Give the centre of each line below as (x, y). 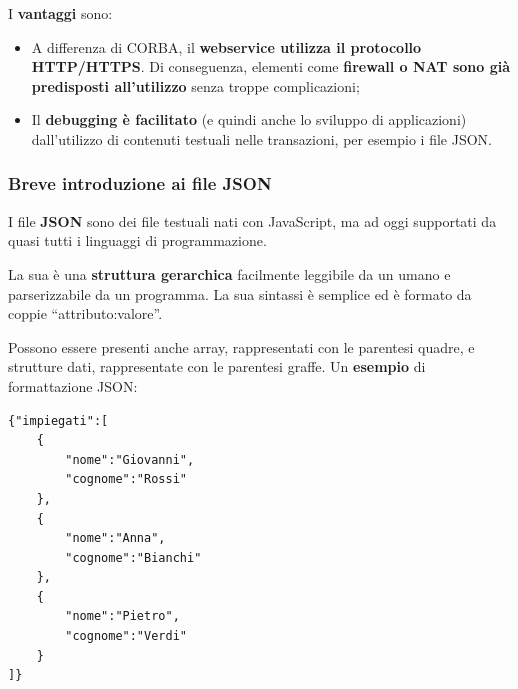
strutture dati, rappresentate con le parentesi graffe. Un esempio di (217, 366)
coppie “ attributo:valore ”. (85, 313)
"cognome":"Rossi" (126, 479)
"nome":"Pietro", (122, 616)
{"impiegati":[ (58, 420)
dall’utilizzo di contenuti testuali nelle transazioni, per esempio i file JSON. (261, 138)
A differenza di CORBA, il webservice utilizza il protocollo (226, 46)
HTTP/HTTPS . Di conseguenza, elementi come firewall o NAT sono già (271, 66)
